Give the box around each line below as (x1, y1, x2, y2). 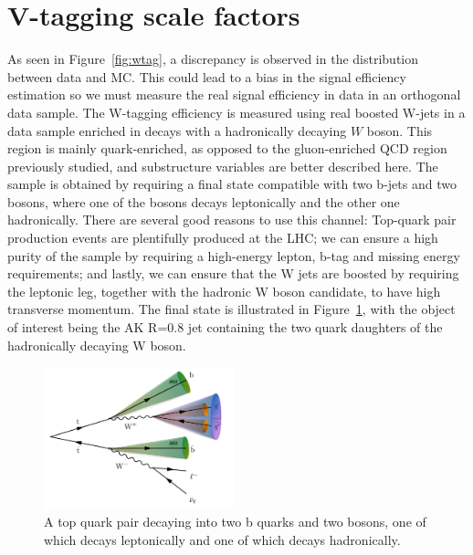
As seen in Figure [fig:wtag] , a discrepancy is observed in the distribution (7, 49, 419, 68)
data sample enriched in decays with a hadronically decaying (7, 120, 347, 140)
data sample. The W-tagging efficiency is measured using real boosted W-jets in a (7, 102, 466, 121)
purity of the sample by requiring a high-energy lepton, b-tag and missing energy (7, 246, 460, 265)
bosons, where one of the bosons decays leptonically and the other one (7, 192, 400, 211)
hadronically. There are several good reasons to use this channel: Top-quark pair (7, 210, 457, 229)
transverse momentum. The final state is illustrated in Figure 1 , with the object (7, 299, 456, 319)
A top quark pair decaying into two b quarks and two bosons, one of (44, 512, 426, 531)
